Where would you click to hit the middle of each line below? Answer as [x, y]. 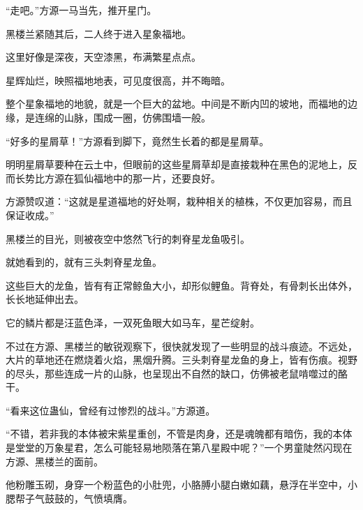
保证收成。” [30, 215]
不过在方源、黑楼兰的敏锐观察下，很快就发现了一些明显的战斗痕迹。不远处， [181, 346]
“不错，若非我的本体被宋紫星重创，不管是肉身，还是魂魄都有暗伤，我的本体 [179, 434]
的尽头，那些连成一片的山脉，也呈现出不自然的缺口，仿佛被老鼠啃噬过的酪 [177, 373]
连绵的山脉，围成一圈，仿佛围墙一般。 [123, 117]
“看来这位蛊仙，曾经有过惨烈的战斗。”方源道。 [111, 410]
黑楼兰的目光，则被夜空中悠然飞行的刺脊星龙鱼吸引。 [128, 238]
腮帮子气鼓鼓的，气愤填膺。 [69, 498]
